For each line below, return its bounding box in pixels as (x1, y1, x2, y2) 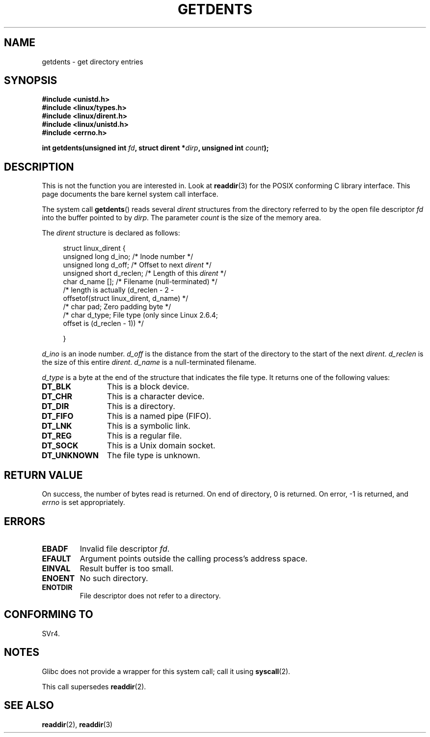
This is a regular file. (107, 431, 182, 441)
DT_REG (41, 431, 72, 441)
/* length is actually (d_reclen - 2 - (63, 286, 174, 295)
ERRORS (4, 515, 46, 528)
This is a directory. (107, 401, 175, 412)
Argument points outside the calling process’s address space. (80, 553, 308, 563)
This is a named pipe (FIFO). (107, 411, 212, 421)
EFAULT (42, 553, 71, 563)
